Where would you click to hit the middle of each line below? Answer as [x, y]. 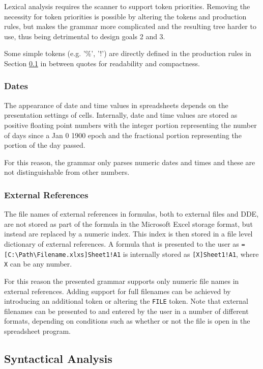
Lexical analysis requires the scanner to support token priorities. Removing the [127, 6]
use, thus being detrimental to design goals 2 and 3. [85, 36]
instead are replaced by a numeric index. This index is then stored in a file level [128, 234]
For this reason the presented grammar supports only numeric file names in [122, 281]
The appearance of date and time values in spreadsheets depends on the [116, 105]
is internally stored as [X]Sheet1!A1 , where [191, 254]
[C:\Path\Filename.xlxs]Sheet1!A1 [63, 255]
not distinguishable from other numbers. [67, 172]
